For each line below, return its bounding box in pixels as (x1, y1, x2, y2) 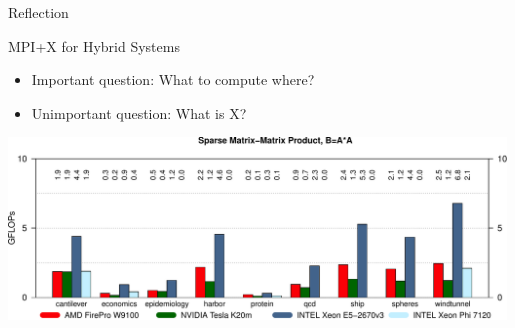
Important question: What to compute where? (31, 69, 315, 90)
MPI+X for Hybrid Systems (8, 35, 180, 56)
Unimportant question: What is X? (31, 102, 247, 123)
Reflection (8, 2, 69, 22)
